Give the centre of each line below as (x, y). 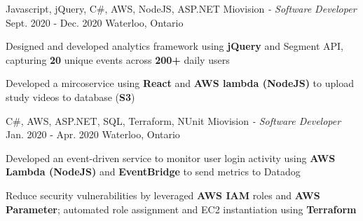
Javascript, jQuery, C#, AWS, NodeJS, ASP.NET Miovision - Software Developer (181, 8)
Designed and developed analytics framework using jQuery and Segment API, (175, 46)
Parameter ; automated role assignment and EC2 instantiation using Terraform (181, 209)
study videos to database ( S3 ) (70, 96)
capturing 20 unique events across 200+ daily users (118, 59)
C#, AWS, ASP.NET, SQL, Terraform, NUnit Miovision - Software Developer (173, 120)
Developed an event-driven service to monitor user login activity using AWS (171, 158)
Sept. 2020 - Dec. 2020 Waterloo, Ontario (95, 22)
